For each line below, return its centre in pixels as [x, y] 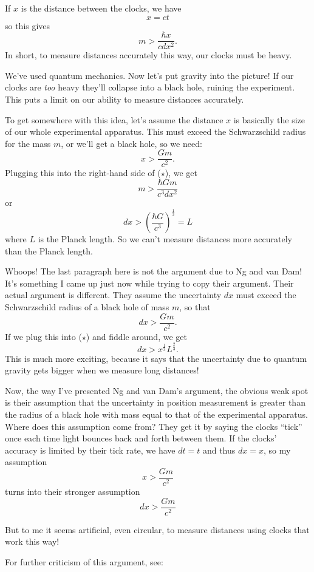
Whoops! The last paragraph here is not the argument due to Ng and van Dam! [154, 271]
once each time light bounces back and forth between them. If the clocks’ [141, 438]
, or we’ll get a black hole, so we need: [131, 143]
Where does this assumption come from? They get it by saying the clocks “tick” [154, 426]
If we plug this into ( [43, 336]
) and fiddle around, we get [136, 336]
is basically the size [269, 119]
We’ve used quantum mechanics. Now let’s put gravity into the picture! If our [149, 75]
